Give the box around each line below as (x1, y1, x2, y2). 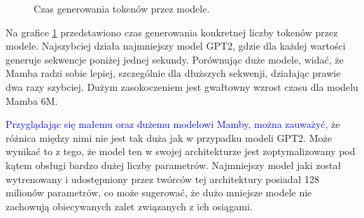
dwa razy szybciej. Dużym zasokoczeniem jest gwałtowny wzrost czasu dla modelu (6, 79, 358, 94)
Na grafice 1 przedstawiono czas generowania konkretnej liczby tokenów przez (6, 24, 338, 39)
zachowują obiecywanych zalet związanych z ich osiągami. (6, 198, 253, 213)
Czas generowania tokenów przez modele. (34, 1, 210, 15)
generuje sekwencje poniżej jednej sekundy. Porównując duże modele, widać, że (6, 52, 344, 66)
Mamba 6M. (6, 93, 58, 108)
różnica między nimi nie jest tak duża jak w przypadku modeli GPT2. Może (6, 130, 332, 145)
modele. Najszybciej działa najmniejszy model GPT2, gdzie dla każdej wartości (6, 38, 346, 53)
